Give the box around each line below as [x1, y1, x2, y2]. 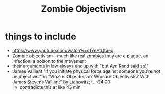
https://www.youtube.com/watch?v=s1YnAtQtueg [12, 47, 114, 53]
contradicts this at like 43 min [19, 84, 81, 90]
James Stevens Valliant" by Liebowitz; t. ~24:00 [12, 79, 111, 85]
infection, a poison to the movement [12, 58, 86, 63]
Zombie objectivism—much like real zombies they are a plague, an [12, 53, 149, 59]
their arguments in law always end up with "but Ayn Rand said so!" [12, 63, 149, 69]
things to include [5, 31, 76, 42]
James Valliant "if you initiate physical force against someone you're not [12, 68, 161, 74]
